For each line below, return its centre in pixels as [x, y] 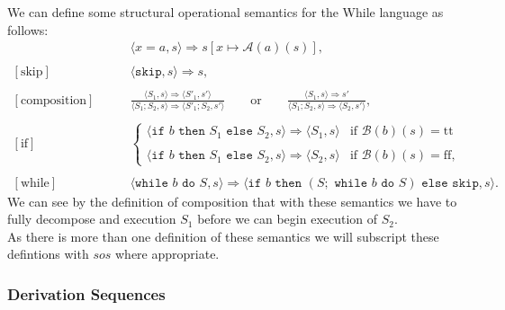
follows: [28, 29]
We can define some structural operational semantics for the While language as [225, 12]
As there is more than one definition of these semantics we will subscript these [223, 236]
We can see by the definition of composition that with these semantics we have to [232, 201]
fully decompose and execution [92, 219]
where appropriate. [167, 254]
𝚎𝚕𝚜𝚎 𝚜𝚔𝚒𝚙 [450, 183]
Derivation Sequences [86, 293]
